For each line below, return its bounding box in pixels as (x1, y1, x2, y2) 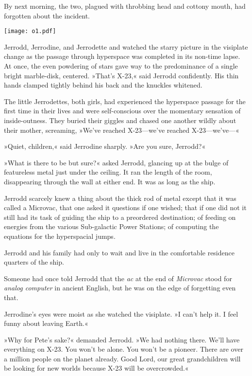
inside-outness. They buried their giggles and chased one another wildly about (4, 115, 236, 125)
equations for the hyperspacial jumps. (4, 231, 116, 241)
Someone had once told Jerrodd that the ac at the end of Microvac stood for (4, 273, 232, 283)
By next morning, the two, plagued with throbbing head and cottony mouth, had (4, 1, 246, 11)
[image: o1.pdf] (4, 28, 56, 35)
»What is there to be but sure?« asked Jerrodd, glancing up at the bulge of (4, 157, 229, 167)
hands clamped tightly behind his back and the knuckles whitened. (4, 80, 202, 90)
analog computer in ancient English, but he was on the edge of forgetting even (4, 283, 236, 293)
